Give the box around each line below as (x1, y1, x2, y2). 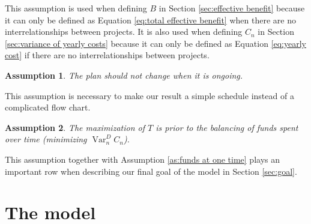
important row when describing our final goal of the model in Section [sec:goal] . (5, 165, 297, 177)
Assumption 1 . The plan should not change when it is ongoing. (5, 68, 243, 81)
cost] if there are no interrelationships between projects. (5, 49, 210, 61)
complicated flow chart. (5, 101, 91, 114)
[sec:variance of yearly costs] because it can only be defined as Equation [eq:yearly (5, 37, 306, 49)
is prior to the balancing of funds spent (155, 121, 298, 133)
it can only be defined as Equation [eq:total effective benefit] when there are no (5, 13, 296, 26)
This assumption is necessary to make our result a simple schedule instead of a (5, 89, 294, 101)
